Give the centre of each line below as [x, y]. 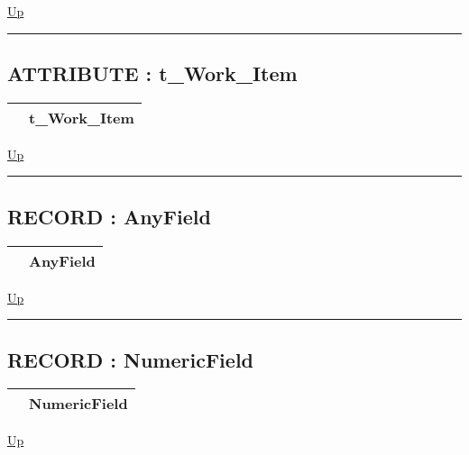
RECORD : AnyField [109, 216]
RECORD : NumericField [130, 359]
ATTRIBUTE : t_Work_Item [152, 73]
